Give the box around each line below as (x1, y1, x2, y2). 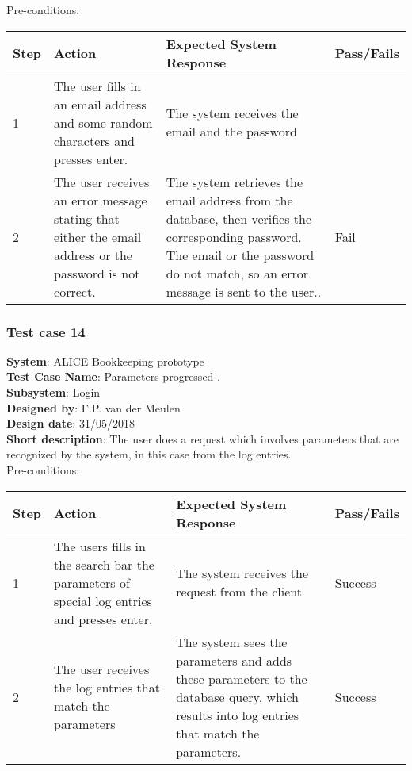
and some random (54, 113, 153, 132)
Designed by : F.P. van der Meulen (6, 399, 181, 416)
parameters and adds (176, 650, 292, 669)
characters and (54, 131, 135, 150)
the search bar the (54, 554, 154, 573)
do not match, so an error (166, 263, 309, 282)
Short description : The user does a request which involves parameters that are (6, 430, 399, 447)
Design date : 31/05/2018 (6, 415, 135, 432)
